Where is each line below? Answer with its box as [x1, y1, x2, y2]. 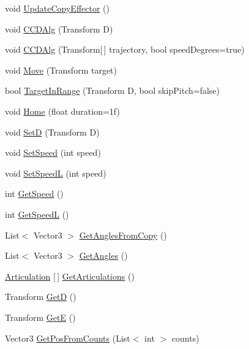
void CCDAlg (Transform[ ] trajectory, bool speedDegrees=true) [5, 43, 245, 56]
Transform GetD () [5, 290, 76, 303]
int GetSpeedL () [5, 207, 69, 220]
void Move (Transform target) [5, 63, 117, 76]
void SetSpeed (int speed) [5, 146, 101, 159]
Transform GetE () [5, 310, 76, 323]
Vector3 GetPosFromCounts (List [5, 331, 130, 344]
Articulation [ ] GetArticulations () [5, 269, 135, 282]
